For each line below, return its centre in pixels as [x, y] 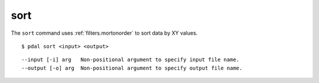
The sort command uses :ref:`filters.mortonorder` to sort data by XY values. [104, 33]
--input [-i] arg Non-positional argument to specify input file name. [131, 60]
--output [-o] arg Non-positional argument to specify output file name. [132, 68]
